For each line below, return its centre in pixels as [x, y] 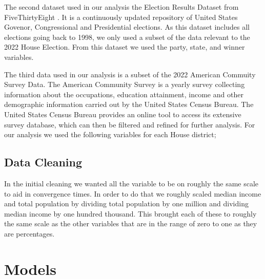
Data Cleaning [43, 162]
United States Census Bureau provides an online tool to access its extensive [123, 114]
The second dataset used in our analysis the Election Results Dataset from [121, 7]
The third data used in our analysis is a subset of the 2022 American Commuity [130, 74]
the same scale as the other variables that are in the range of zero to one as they [131, 223]
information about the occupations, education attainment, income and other [124, 94]
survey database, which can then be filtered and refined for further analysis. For [130, 124]
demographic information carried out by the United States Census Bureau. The [129, 104]
